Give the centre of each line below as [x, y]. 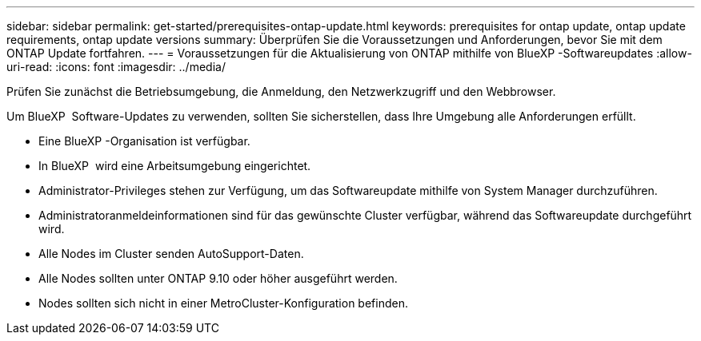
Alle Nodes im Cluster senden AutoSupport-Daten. [171, 254]
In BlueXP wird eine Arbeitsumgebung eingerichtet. [175, 166]
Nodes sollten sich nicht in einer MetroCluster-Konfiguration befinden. [223, 303]
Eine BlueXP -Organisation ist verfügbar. [144, 141]
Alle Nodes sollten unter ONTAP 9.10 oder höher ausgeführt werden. [218, 278]
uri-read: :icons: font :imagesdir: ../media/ [116, 67]
